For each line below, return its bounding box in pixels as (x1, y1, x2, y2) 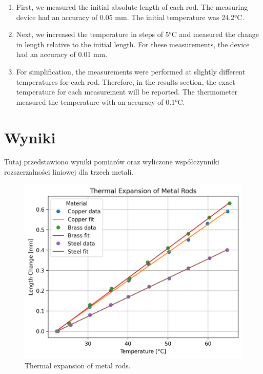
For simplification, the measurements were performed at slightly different (16, 66, 246, 77)
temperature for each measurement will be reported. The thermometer (16, 86, 238, 97)
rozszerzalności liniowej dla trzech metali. (4, 166, 134, 177)
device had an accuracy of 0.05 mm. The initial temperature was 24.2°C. (16, 11, 245, 22)
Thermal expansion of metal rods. (25, 360, 131, 370)
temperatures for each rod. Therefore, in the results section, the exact (16, 76, 235, 87)
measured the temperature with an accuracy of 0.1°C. (16, 96, 185, 107)
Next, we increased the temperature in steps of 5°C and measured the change (16, 29, 259, 40)
